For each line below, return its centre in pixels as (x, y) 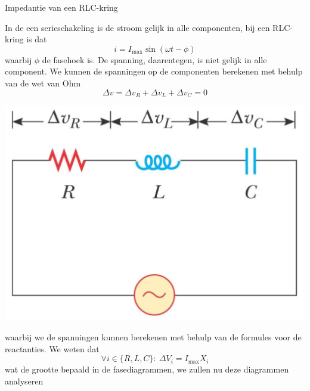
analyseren (24, 381)
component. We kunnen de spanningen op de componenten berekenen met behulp (154, 71)
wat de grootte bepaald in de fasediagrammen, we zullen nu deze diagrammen (147, 369)
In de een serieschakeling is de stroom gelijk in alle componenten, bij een (137, 27)
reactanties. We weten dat (52, 348)
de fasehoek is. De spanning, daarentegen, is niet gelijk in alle (154, 59)
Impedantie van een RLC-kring (61, 7)
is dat (37, 39)
